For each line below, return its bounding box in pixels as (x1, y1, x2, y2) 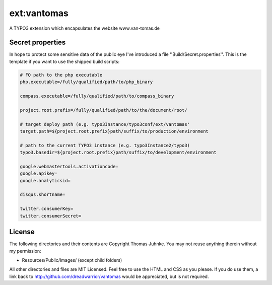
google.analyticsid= (20, 178, 71, 183)
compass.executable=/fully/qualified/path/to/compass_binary (20, 93, 174, 99)
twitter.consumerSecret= (20, 213, 82, 219)
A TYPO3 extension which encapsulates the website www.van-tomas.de (9, 25, 160, 31)
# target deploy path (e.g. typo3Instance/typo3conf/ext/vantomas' (20, 121, 190, 127)
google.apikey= (20, 171, 57, 176)
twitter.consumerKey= (20, 206, 74, 211)
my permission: (9, 248, 41, 254)
